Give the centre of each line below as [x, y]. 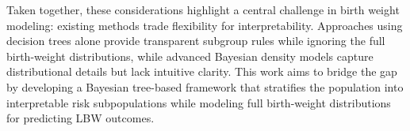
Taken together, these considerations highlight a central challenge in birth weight [203, 9]
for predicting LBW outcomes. [80, 118]
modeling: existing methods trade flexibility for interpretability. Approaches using [205, 25]
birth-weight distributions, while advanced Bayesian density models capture [190, 56]
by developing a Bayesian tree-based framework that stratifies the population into [205, 86]
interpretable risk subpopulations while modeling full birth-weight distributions [199, 102]
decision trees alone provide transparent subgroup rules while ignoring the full [196, 41]
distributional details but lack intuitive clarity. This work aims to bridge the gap [202, 71]
